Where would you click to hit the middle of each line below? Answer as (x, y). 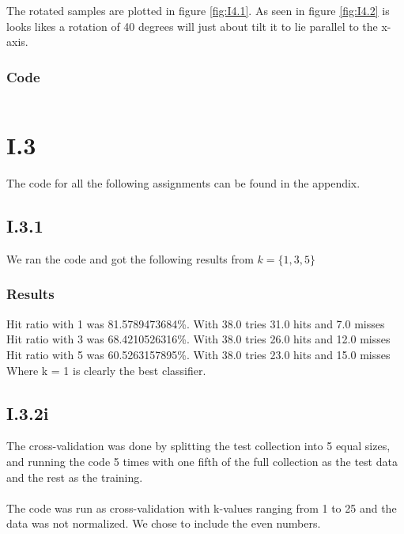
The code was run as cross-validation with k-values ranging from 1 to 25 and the (202, 507)
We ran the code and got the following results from (130, 258)
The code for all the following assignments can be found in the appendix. (183, 183)
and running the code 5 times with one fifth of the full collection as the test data (202, 461)
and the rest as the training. (75, 477)
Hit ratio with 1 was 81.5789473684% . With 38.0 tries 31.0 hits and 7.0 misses (196, 323)
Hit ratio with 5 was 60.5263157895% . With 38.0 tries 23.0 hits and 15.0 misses (198, 354)
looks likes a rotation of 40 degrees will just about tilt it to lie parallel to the (192, 26)
